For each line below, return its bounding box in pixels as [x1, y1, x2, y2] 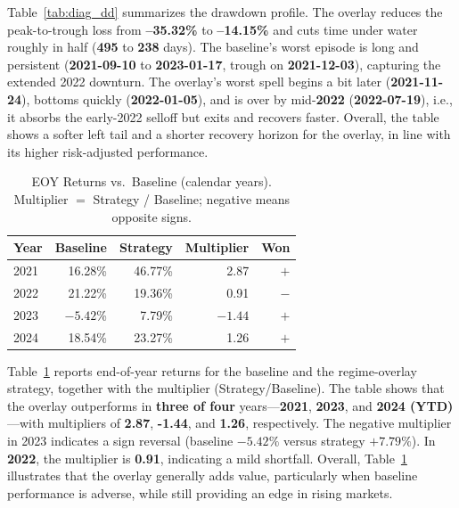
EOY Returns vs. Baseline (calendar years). [31, 172, 272, 191]
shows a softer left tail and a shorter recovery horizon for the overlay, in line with [7, 125, 451, 143]
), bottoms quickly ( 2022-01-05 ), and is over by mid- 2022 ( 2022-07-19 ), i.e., [21, 89, 453, 108]
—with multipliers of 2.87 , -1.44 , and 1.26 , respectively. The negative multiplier [7, 414, 452, 432]
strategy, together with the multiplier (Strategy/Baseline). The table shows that [7, 379, 445, 397]
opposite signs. [111, 207, 192, 225]
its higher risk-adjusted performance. [7, 142, 209, 160]
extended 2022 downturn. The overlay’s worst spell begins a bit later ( [7, 72, 391, 91]
